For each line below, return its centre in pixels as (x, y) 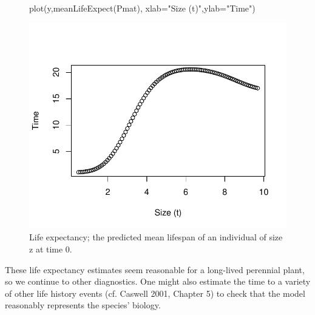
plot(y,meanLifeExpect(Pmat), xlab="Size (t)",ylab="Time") (142, 8)
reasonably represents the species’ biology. (83, 305)
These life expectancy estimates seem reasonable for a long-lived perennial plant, (155, 269)
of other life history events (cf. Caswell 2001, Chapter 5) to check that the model (155, 293)
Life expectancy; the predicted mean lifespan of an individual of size (156, 237)
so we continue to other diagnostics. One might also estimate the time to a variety (158, 281)
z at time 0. (51, 249)
